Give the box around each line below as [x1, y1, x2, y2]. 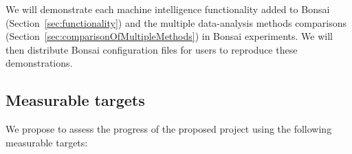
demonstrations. [5, 56, 73, 70]
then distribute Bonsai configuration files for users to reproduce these [5, 42, 298, 56]
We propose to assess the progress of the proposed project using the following [5, 122, 332, 136]
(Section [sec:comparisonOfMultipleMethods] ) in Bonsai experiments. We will [5, 29, 333, 43]
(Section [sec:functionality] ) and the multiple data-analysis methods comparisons [5, 15, 346, 30]
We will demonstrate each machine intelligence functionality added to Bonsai [5, 2, 330, 16]
